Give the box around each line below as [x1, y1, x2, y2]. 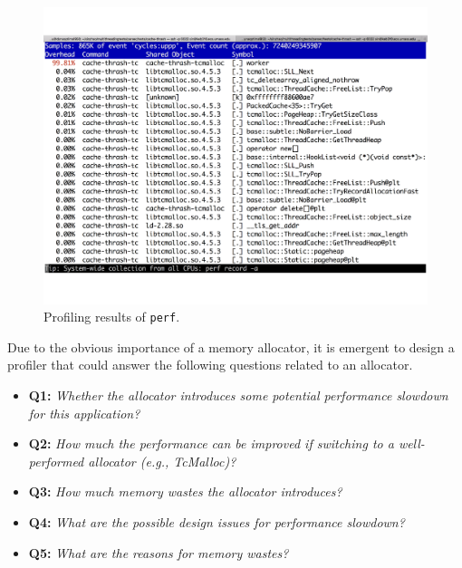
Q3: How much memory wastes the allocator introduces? [28, 482, 342, 501]
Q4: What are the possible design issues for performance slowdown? [28, 512, 405, 531]
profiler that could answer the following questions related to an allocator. [7, 355, 413, 374]
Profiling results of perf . [43, 307, 180, 326]
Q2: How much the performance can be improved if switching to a [28, 434, 394, 453]
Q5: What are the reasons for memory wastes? [28, 543, 289, 562]
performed [28, 451, 84, 470]
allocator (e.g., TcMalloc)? [88, 451, 236, 470]
